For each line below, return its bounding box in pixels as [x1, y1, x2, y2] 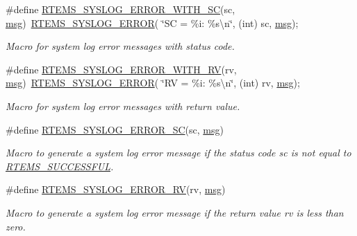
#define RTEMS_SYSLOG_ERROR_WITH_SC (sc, [6, 2, 235, 16]
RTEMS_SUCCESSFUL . [6, 158, 114, 173]
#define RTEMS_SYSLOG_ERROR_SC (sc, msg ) [6, 122, 224, 136]
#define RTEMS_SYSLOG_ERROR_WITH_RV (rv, [6, 62, 237, 76]
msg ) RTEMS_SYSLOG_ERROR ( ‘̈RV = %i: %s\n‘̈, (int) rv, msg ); [6, 75, 300, 90]
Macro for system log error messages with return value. [6, 98, 240, 113]
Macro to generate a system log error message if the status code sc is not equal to [6, 145, 351, 160]
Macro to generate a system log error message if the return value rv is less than [6, 205, 344, 219]
